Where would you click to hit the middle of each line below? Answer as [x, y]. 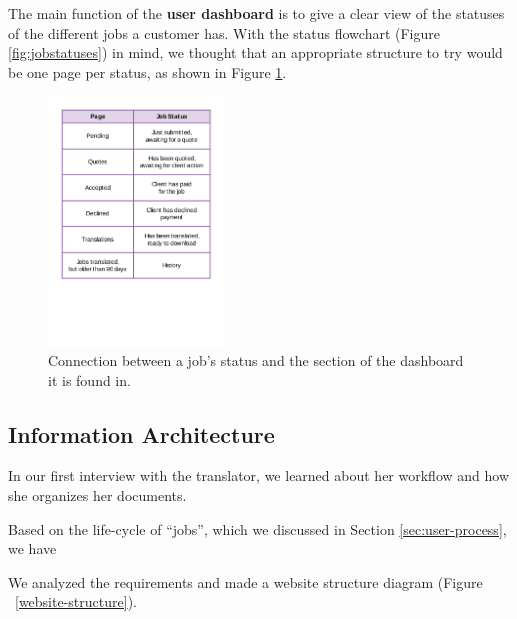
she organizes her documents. [97, 494]
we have [32, 548]
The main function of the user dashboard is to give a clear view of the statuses [256, 13]
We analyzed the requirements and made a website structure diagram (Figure [245, 581]
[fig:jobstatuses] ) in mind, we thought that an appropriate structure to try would [255, 52]
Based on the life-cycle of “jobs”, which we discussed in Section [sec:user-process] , [257, 528]
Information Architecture [141, 433]
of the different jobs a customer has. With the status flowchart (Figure [224, 32]
